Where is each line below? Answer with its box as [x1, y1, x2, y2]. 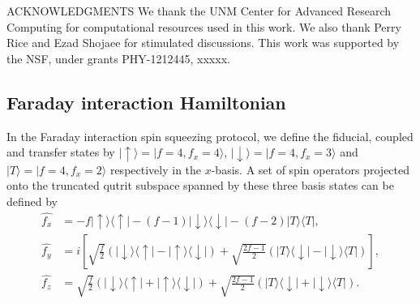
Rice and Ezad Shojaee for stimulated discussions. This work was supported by [6, 34, 400, 51]
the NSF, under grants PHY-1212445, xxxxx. [6, 49, 230, 66]
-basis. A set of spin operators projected [211, 161, 410, 178]
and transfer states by [6, 143, 115, 161]
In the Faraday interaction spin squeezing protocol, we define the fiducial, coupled [6, 127, 414, 144]
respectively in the [109, 161, 202, 178]
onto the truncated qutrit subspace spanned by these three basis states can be [6, 177, 394, 194]
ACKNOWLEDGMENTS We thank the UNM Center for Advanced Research [6, 2, 392, 19]
